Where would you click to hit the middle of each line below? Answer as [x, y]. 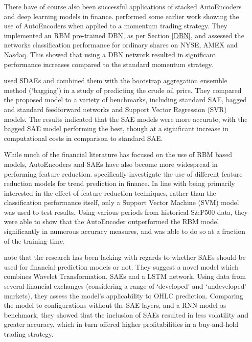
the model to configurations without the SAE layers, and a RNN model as [115, 305]
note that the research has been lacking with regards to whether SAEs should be [125, 257]
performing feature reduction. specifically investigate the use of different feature [123, 173]
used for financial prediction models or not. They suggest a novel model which [121, 266]
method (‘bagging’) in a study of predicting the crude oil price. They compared [123, 90]
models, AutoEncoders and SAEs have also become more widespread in [111, 164]
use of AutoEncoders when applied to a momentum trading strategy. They [116, 26]
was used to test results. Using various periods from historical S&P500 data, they [126, 212]
